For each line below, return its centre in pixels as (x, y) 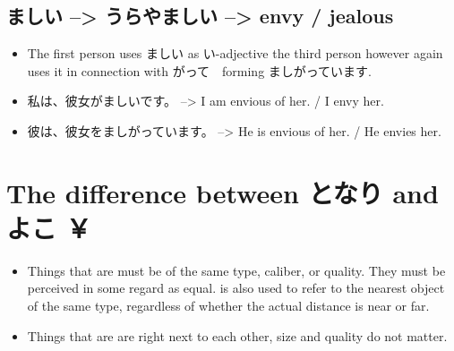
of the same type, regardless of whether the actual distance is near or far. (228, 306)
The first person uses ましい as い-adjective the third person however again (235, 53)
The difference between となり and (223, 192)
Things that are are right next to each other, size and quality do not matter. (237, 335)
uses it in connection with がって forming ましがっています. (199, 70)
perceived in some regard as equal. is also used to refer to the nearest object (236, 288)
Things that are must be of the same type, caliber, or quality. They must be (236, 270)
